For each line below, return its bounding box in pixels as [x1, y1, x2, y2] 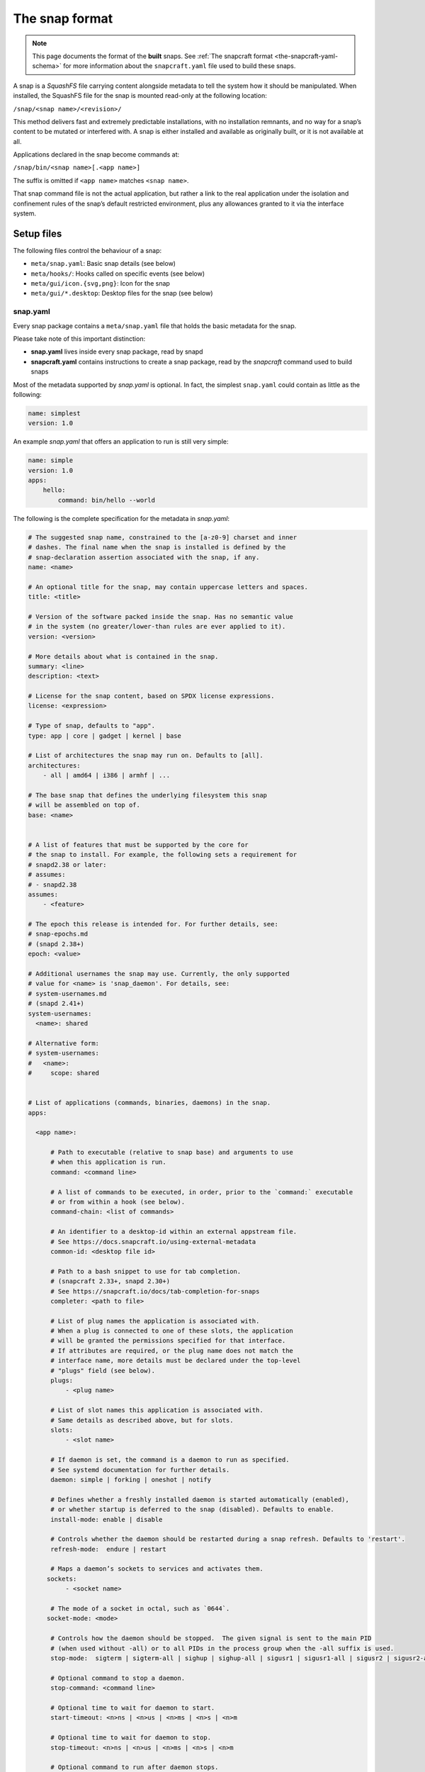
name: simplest [28, 409, 81, 417]
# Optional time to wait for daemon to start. [50, 1703, 215, 1712]
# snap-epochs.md [28, 930, 89, 938]
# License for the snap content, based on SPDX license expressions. [28, 692, 275, 700]
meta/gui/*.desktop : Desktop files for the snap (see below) [30, 289, 213, 298]
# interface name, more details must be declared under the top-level [50, 1357, 301, 1364]
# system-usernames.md [28, 989, 107, 997]
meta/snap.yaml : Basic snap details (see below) [30, 259, 176, 268]
